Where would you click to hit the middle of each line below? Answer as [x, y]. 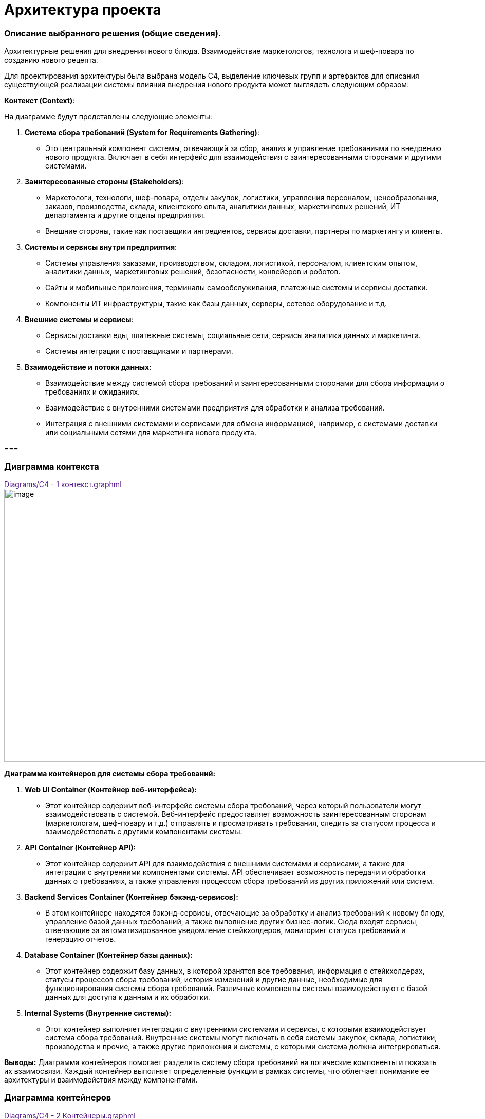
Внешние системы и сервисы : [79, 320]
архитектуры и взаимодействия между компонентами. [101, 1079]
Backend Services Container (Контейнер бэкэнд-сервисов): [132, 897]
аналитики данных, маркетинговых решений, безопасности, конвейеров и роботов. [193, 272]
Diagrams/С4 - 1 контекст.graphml [63, 484]
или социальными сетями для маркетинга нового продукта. [151, 433]
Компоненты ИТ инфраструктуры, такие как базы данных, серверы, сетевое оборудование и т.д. [216, 304]
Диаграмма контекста [52, 466]
